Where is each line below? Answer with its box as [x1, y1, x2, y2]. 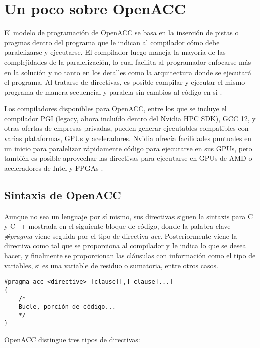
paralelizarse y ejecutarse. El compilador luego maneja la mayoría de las [4, 47, 226, 57]
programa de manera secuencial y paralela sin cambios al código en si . [4, 86, 222, 97]
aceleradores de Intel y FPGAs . [4, 162, 103, 173]
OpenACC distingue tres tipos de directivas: [4, 334, 140, 345]
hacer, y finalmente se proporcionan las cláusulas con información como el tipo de [4, 250, 256, 261]
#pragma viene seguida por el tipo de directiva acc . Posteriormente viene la [4, 230, 237, 241]
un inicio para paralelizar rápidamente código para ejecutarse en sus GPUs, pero [4, 143, 252, 153]
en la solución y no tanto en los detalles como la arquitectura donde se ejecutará [4, 66, 251, 77]
